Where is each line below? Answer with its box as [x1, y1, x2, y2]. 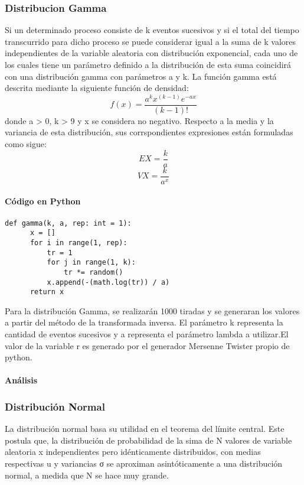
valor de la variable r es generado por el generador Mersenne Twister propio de [5, 339, 290, 351]
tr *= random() [64, 268, 123, 276]
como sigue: [5, 138, 47, 150]
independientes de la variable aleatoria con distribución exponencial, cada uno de [5, 47, 298, 59]
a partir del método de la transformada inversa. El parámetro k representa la [5, 316, 283, 328]
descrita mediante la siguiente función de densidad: [5, 82, 189, 94]
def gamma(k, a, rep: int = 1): [5, 219, 132, 227]
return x [30, 288, 64, 297]
